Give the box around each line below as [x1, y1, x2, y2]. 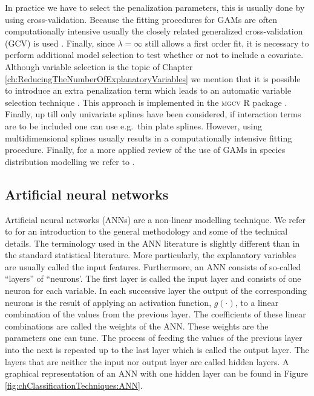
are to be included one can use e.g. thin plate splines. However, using [5, 119, 263, 132]
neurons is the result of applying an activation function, [5, 296, 212, 308]
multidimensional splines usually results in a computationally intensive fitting [5, 131, 292, 144]
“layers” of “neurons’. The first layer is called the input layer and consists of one [5, 272, 301, 285]
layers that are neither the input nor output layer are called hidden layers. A [5, 355, 289, 368]
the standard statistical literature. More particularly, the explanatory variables [5, 248, 296, 261]
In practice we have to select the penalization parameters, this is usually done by [5, 1, 305, 13]
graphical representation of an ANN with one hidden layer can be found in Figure [5, 367, 309, 380]
